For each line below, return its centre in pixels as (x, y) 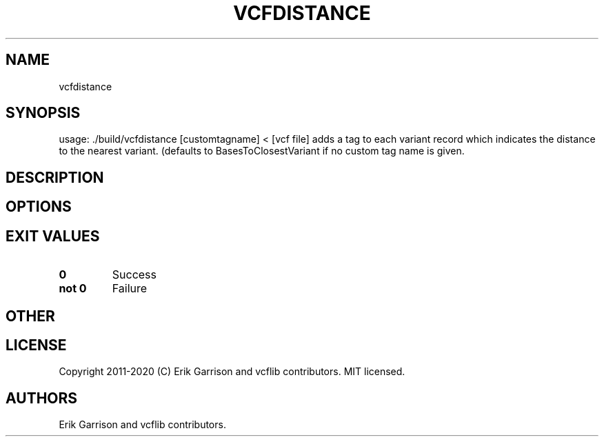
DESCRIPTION (55, 177)
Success (134, 275)
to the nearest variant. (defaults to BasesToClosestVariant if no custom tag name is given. (262, 151)
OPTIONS (39, 207)
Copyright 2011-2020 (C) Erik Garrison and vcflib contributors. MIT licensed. (232, 372)
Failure (130, 289)
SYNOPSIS (43, 113)
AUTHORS (42, 398)
